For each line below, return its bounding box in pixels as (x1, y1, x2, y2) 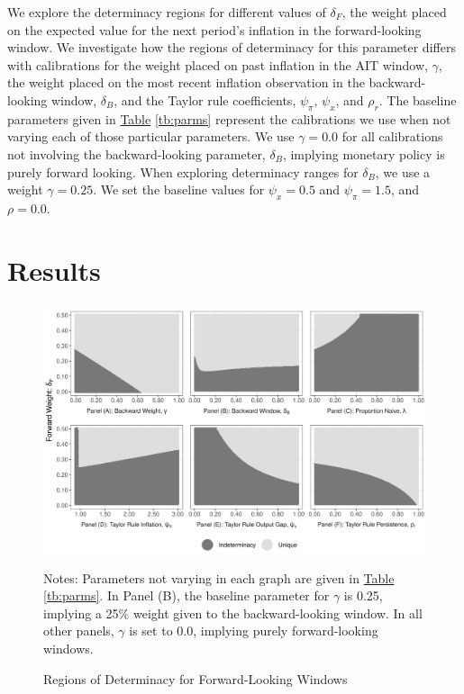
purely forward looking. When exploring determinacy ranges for (7, 162, 359, 181)
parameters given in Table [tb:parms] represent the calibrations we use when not (7, 109, 451, 128)
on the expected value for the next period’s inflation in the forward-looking (7, 20, 422, 39)
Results (7, 251, 101, 288)
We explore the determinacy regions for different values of (7, 3, 326, 21)
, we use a (375, 162, 431, 181)
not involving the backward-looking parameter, (7, 144, 266, 163)
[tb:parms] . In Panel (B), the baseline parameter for (43, 586, 330, 605)
